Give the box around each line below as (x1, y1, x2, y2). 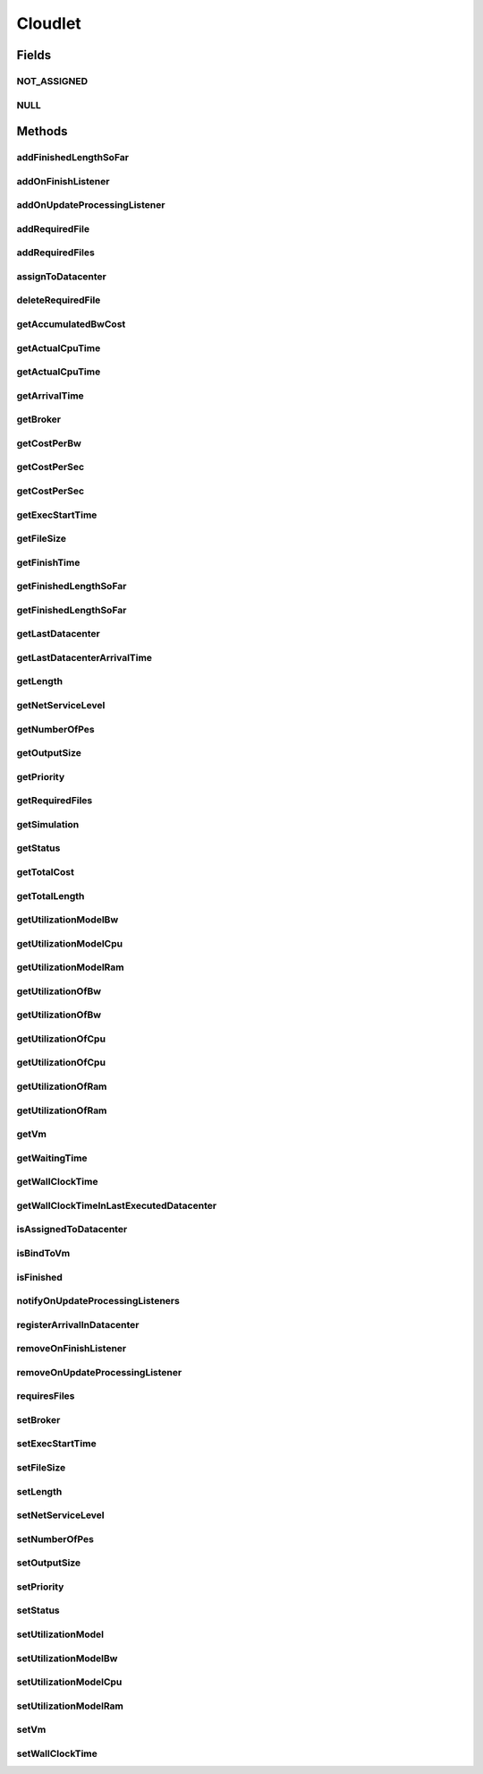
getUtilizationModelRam (16, 961, 124, 973)
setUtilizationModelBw (16, 1652, 118, 1665)
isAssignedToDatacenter (16, 1223, 128, 1236)
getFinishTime (16, 556, 80, 569)
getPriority (16, 770, 65, 783)
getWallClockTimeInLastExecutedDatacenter (16, 1199, 217, 1212)
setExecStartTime (16, 1437, 97, 1450)
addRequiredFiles (16, 246, 96, 259)
